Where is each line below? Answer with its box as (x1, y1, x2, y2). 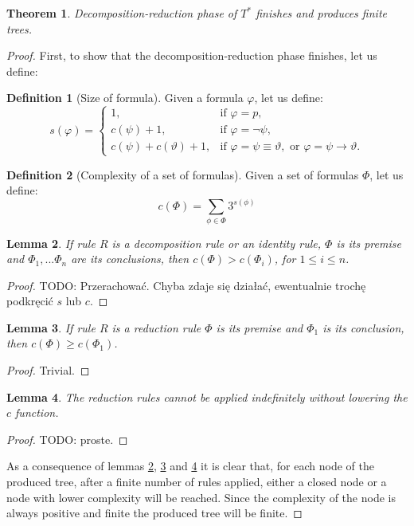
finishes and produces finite (256, 5, 387, 21)
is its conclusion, (322, 319, 404, 336)
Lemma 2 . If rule (6, 234, 96, 251)
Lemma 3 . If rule (6, 319, 96, 336)
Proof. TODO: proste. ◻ (6, 430, 128, 447)
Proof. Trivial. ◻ (6, 362, 90, 379)
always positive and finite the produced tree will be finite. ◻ (6, 504, 303, 521)
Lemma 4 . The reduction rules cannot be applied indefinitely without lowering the (6, 388, 408, 405)
